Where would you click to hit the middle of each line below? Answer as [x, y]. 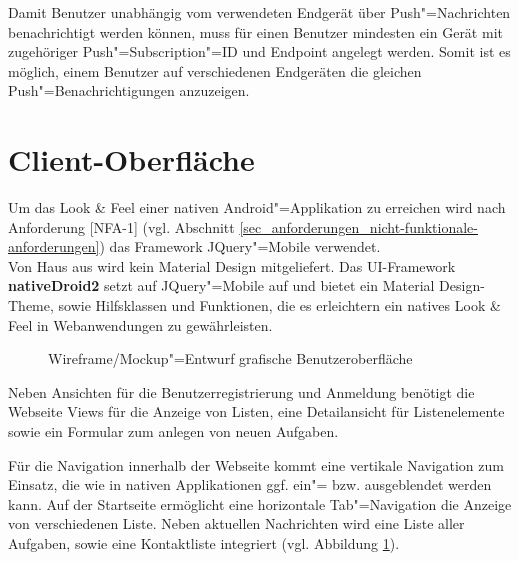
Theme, [31, 305]
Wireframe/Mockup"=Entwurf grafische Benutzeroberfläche [230, 358]
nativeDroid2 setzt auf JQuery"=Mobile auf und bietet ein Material [221, 285]
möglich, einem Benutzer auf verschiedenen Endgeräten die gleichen [215, 70]
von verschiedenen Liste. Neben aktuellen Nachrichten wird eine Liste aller [236, 523]
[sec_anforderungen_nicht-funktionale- [358, 226]
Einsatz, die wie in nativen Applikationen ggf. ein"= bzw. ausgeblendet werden [250, 484]
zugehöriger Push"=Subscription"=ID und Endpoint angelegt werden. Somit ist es [259, 51]
